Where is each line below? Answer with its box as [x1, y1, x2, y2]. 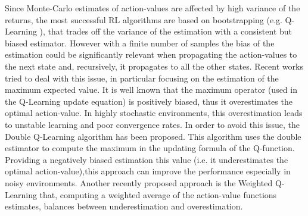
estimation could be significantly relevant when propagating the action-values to [5, 48, 297, 61]
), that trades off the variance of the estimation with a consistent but [39, 25, 293, 37]
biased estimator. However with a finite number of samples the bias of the [5, 36, 275, 49]
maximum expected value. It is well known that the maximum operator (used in [5, 83, 297, 96]
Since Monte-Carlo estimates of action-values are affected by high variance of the [5, 2, 300, 14]
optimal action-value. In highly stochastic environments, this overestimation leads [5, 107, 303, 119]
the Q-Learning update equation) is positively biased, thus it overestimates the [5, 95, 293, 107]
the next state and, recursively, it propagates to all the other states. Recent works [5, 60, 303, 72]
